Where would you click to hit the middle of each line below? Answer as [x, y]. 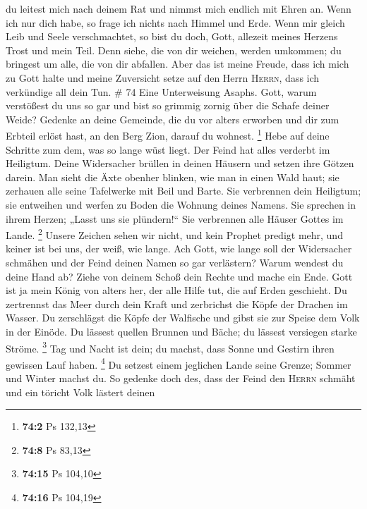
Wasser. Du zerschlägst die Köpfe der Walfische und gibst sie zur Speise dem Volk [183, 318]
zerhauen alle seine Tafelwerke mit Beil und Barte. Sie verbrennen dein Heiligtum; [183, 191]
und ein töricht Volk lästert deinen [80, 392]
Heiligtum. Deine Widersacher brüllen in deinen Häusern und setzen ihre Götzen [180, 163]
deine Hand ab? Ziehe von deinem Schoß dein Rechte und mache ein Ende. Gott [179, 276]
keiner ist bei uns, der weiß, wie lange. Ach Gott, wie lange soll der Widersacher [179, 249]
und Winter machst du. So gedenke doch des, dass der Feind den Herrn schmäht [181, 378]
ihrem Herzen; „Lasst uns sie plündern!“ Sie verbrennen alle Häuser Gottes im [175, 218]
